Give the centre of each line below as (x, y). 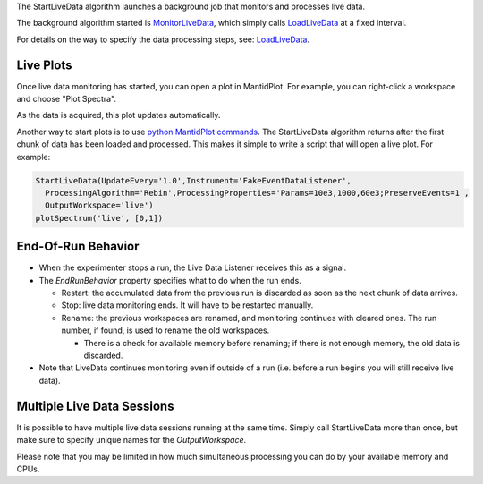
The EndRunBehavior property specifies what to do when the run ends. (170, 280)
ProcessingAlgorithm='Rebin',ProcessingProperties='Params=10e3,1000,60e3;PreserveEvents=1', (257, 193)
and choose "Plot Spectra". (66, 99)
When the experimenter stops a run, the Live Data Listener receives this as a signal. (193, 267)
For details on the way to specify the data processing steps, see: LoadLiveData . (163, 39)
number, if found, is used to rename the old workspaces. (165, 330)
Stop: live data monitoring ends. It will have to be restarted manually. (187, 305)
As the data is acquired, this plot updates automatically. (119, 115)
